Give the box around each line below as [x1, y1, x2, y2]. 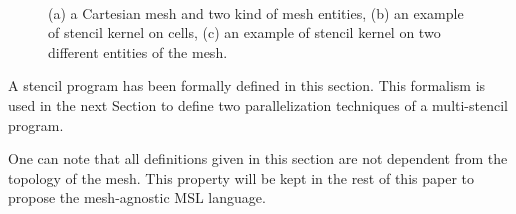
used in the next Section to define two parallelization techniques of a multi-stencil [8, 94, 508, 115]
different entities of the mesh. [48, 41, 228, 62]
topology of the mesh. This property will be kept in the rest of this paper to [8, 167, 474, 188]
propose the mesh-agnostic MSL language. [8, 187, 266, 208]
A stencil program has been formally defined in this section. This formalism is [8, 75, 486, 96]
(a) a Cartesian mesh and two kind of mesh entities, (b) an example [48, 2, 464, 23]
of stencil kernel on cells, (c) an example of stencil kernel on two [48, 22, 441, 43]
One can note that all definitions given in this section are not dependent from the [8, 148, 508, 169]
